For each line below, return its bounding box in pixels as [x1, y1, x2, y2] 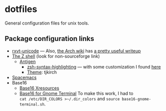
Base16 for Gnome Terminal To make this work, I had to [19, 90, 133, 96]
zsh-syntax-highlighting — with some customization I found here [27, 63, 161, 69]
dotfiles [5, 3, 38, 15]
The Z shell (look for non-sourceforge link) [12, 53, 100, 59]
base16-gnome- [121, 96, 151, 101]
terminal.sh [19, 101, 45, 107]
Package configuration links [5, 34, 95, 43]
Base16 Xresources [19, 85, 60, 91]
